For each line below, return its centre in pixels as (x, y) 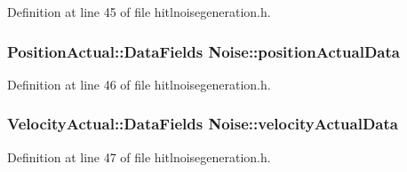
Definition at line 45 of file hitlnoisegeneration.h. (139, 12)
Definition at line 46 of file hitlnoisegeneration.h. (139, 84)
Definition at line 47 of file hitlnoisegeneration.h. (139, 156)
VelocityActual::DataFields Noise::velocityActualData (203, 124)
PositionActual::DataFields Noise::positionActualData (203, 51)
